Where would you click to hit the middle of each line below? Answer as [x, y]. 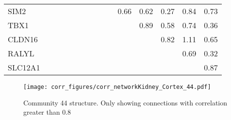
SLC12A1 [24, 67]
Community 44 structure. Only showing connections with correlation [125, 102]
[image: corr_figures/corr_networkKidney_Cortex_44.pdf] [117, 87]
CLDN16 [23, 39]
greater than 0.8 [47, 112]
